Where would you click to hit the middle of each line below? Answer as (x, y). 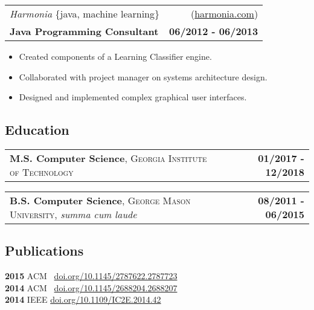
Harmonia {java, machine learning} (85, 14)
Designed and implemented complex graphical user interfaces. (133, 97)
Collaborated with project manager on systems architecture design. (143, 76)
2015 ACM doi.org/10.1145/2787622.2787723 (91, 276)
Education (37, 130)
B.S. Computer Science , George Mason (100, 200)
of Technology (42, 172)
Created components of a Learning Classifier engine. (115, 56)
